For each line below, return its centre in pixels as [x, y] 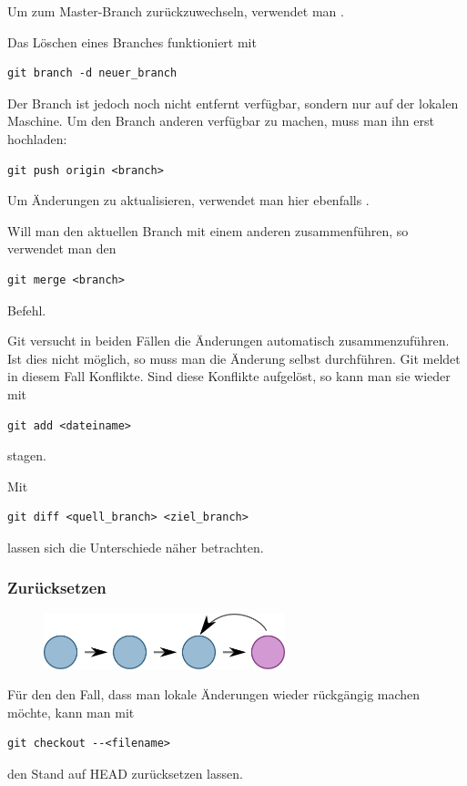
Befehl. [27, 310]
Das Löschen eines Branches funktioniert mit [132, 41]
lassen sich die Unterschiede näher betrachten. [136, 547]
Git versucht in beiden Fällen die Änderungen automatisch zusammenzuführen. [228, 341]
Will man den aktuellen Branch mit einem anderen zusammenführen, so [208, 230]
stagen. [27, 455]
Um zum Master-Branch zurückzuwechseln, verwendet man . [176, 11]
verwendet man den [62, 248]
